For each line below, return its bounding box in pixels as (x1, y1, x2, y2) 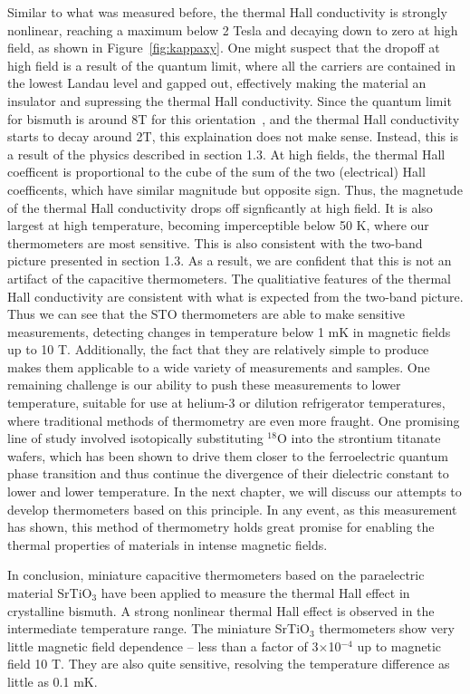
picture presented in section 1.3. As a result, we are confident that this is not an (7, 251, 452, 270)
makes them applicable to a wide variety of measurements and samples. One (7, 357, 430, 376)
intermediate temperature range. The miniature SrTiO (7, 619, 310, 638)
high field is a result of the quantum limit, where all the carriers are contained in (7, 55, 456, 74)
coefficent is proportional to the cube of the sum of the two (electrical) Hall (7, 162, 426, 181)
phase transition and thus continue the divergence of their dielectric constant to (7, 464, 449, 483)
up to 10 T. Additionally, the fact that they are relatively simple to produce (7, 340, 429, 359)
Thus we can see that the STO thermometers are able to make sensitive (7, 304, 406, 323)
